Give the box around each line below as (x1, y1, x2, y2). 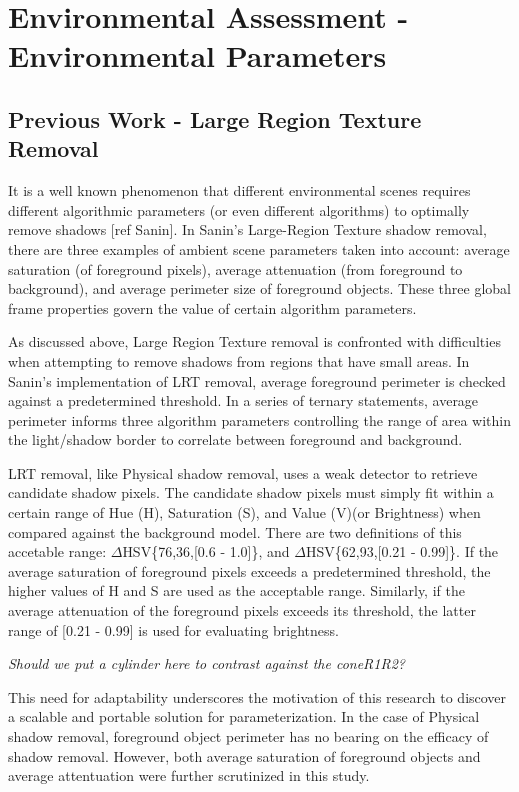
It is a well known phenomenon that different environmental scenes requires (8, 180, 471, 201)
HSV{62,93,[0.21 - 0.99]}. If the (305, 541, 499, 562)
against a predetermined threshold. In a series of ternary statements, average (8, 390, 479, 411)
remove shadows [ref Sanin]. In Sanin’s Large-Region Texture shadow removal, (8, 219, 487, 240)
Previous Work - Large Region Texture (8, 103, 422, 134)
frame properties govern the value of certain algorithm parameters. (8, 297, 417, 318)
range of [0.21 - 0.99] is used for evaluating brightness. (8, 619, 339, 640)
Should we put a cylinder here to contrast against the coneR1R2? (8, 653, 405, 674)
